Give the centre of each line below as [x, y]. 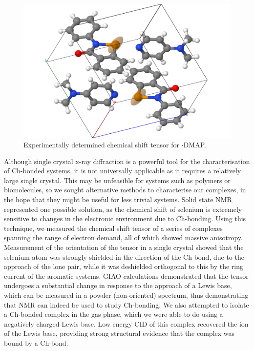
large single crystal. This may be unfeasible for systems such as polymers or [117, 180]
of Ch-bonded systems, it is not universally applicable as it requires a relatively [123, 171]
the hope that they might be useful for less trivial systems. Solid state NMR [118, 199]
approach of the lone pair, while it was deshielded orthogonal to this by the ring [124, 266]
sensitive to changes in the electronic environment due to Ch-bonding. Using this [125, 218]
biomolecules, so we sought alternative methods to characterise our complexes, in [125, 190]
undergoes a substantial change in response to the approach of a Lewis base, [118, 285]
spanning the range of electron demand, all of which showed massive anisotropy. [123, 237]
